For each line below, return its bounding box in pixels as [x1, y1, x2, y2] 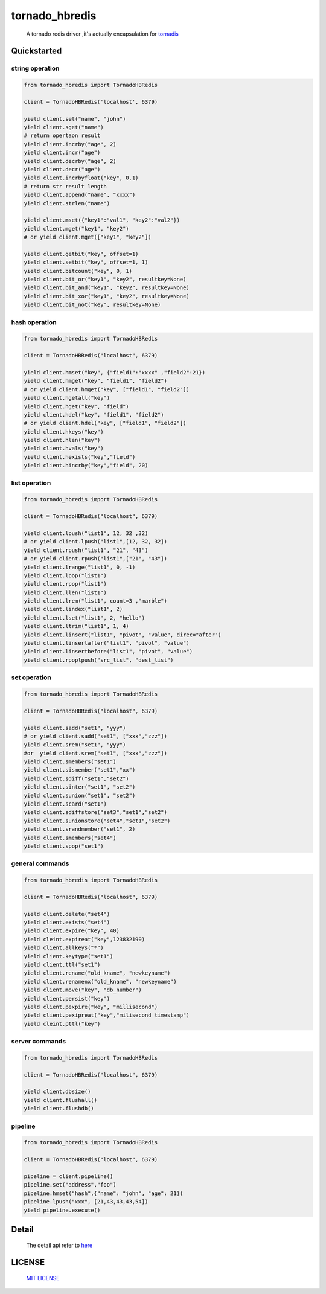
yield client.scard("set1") [24, 801, 107, 807]
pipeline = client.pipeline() [24, 1173, 113, 1180]
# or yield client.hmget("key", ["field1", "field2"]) [24, 386, 190, 392]
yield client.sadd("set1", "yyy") [24, 725, 126, 731]
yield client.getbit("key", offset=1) [24, 251, 139, 257]
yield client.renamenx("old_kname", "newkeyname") [24, 978, 177, 985]
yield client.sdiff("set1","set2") [24, 775, 129, 782]
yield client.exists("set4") [24, 919, 110, 926]
